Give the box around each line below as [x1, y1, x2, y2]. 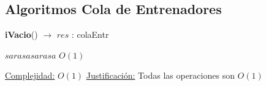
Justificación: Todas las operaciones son [86, 69, 235, 82]
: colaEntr [71, 28, 109, 41]
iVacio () [5, 28, 38, 41]
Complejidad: [5, 69, 55, 82]
